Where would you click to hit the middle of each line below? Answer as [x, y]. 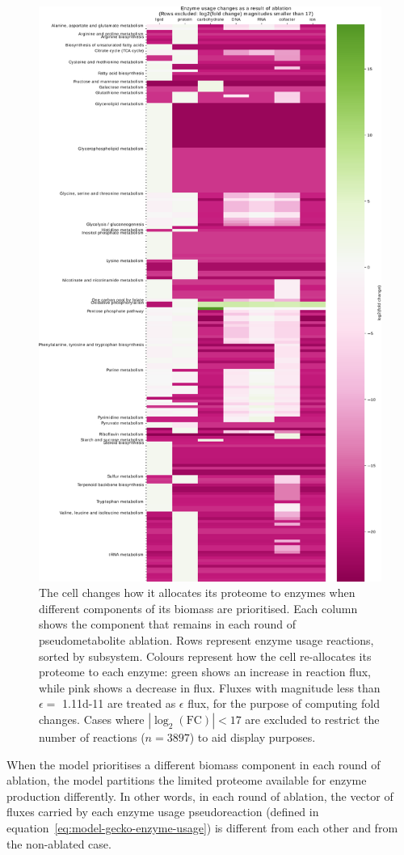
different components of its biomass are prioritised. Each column [198, 608]
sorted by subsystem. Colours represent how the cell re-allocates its [205, 656]
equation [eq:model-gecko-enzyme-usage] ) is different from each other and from [202, 827]
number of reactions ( [92, 736]
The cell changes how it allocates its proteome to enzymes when [197, 593]
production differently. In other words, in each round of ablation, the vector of [200, 796]
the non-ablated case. [59, 843]
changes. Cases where [92, 719]
